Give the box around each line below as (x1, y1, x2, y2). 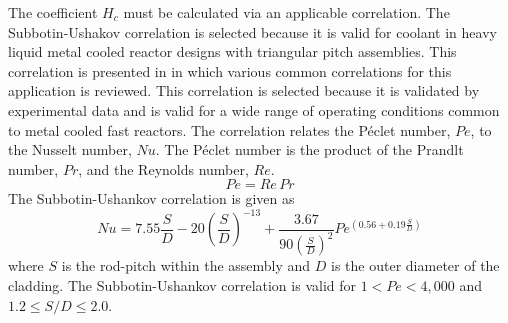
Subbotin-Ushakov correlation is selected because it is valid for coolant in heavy (8, 21, 497, 42)
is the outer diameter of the (331, 255, 500, 276)
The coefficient (8, 2, 98, 22)
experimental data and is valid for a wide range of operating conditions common (8, 99, 500, 120)
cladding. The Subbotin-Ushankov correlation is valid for (8, 274, 356, 295)
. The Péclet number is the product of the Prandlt (155, 139, 464, 160)
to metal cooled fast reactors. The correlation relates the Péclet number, (8, 119, 451, 140)
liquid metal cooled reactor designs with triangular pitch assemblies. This (8, 41, 457, 62)
